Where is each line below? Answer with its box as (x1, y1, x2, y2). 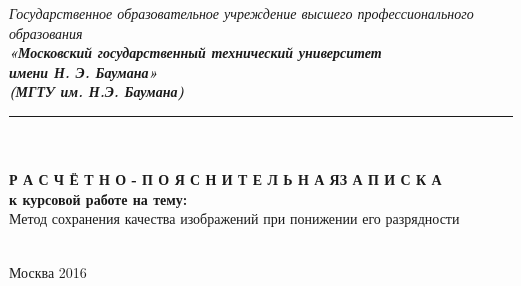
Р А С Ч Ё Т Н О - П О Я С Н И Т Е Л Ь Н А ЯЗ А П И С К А (9, 169, 442, 190)
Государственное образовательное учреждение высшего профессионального (9, 3, 474, 23)
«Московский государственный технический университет (9, 42, 382, 63)
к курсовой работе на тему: (9, 188, 188, 209)
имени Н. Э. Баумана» (9, 61, 158, 82)
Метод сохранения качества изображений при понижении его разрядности (9, 208, 460, 229)
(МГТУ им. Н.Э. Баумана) (9, 81, 185, 102)
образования (9, 22, 83, 43)
